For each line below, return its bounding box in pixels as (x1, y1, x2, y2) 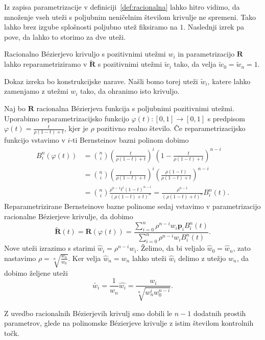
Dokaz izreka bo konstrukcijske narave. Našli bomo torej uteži (4, 75, 198, 86)
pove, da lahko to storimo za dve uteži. (4, 31, 126, 42)
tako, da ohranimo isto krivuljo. (80, 86, 180, 96)
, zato (233, 243, 251, 253)
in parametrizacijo (178, 48, 235, 59)
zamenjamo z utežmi (4, 86, 68, 96)
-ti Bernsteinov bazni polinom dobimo (70, 135, 189, 145)
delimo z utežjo (178, 252, 226, 263)
